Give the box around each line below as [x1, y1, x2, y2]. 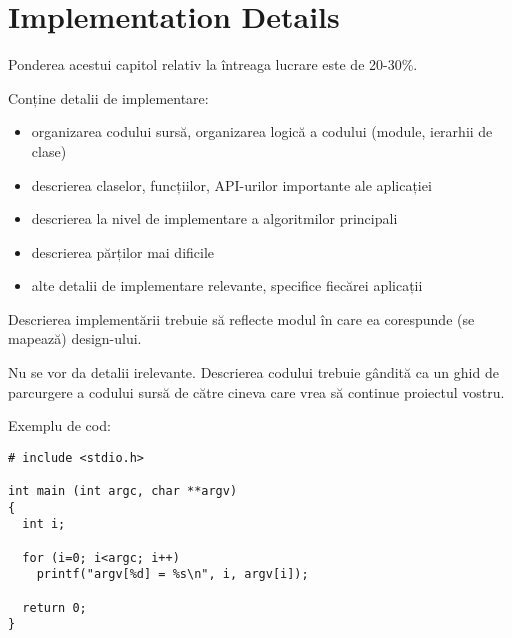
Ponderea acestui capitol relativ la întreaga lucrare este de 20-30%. [8, 54, 418, 75]
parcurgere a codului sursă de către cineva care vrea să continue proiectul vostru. [8, 381, 505, 402]
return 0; [22, 600, 87, 615]
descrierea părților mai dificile [31, 241, 215, 262]
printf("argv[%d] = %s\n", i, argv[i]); [36, 567, 309, 582]
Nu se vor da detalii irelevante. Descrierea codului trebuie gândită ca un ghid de [8, 362, 499, 383]
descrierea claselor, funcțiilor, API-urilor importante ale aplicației [31, 174, 432, 195]
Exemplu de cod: [8, 415, 111, 436]
